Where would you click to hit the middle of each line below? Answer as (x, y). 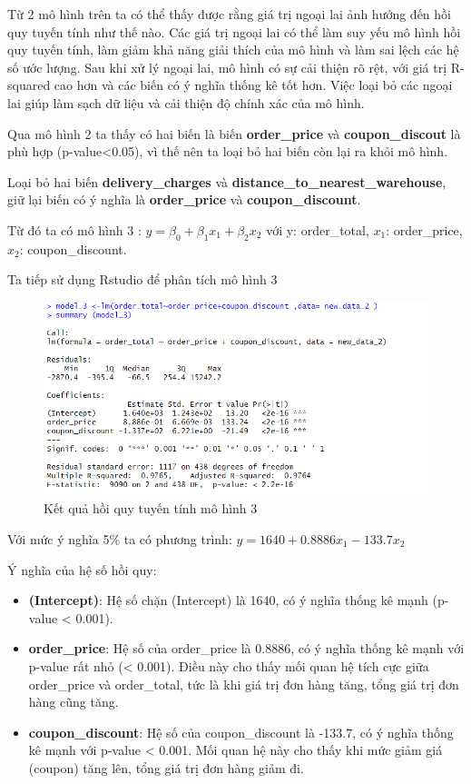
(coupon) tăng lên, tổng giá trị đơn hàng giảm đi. (166, 767)
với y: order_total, (318, 229)
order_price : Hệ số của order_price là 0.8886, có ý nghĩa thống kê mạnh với (246, 648)
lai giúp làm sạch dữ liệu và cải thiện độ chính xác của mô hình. (186, 102)
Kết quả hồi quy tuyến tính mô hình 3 (151, 508)
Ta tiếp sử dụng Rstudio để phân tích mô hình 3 (142, 279)
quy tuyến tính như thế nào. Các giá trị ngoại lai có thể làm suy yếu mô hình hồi (234, 31)
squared (29, 85)
